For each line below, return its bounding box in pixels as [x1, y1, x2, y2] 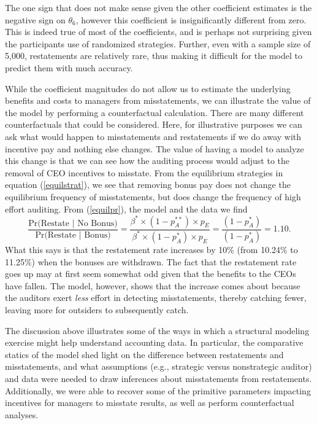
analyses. [5, 408, 39, 421]
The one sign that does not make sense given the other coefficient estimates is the [5, 1, 312, 14]
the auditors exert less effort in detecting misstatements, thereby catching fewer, [5, 291, 307, 304]
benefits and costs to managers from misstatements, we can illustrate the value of [5, 94, 311, 107]
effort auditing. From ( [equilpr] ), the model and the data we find [5, 202, 248, 215]
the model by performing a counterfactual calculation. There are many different [5, 106, 304, 119]
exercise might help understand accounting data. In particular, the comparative [5, 336, 304, 349]
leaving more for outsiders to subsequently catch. [5, 303, 189, 316]
